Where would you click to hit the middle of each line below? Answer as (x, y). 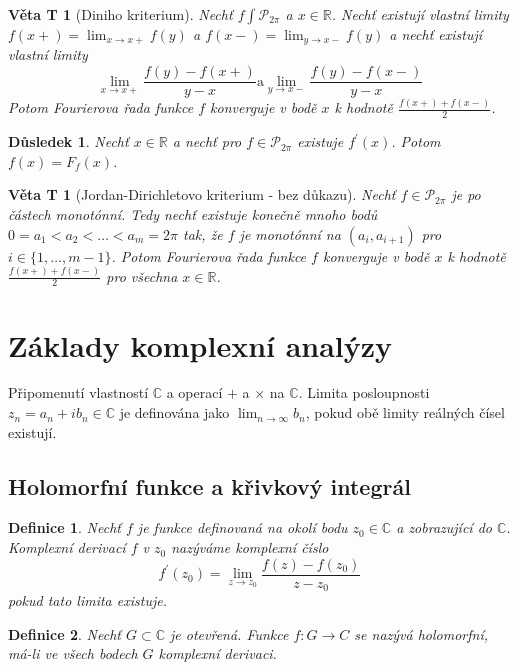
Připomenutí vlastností (78, 392)
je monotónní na (290, 233)
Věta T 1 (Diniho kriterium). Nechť (120, 14)
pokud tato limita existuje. (87, 600)
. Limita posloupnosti (364, 392)
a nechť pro (207, 141)
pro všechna (142, 275)
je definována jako (174, 412)
